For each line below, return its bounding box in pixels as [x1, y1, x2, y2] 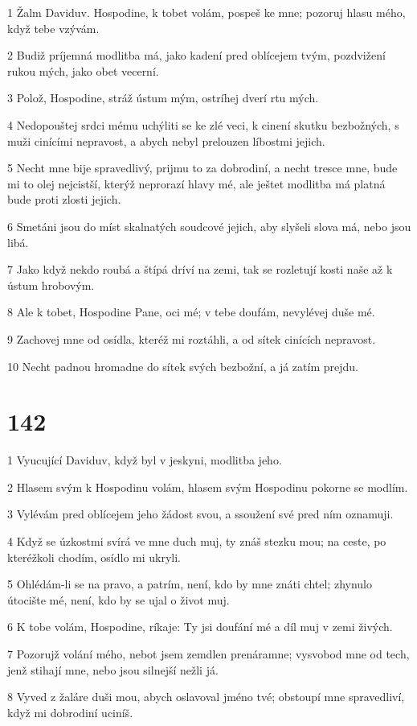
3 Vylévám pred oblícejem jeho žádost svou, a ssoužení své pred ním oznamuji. [7, 505, 394, 522]
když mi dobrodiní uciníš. [7, 703, 133, 720]
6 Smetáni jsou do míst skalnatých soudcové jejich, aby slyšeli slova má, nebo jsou [7, 217, 411, 234]
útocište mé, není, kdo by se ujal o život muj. [7, 591, 230, 608]
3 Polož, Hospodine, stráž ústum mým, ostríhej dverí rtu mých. [7, 89, 319, 106]
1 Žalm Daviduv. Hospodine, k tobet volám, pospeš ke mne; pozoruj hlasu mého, [7, 4, 406, 20]
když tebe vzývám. [7, 19, 100, 36]
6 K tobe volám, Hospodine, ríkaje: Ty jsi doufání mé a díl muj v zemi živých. [7, 618, 393, 635]
